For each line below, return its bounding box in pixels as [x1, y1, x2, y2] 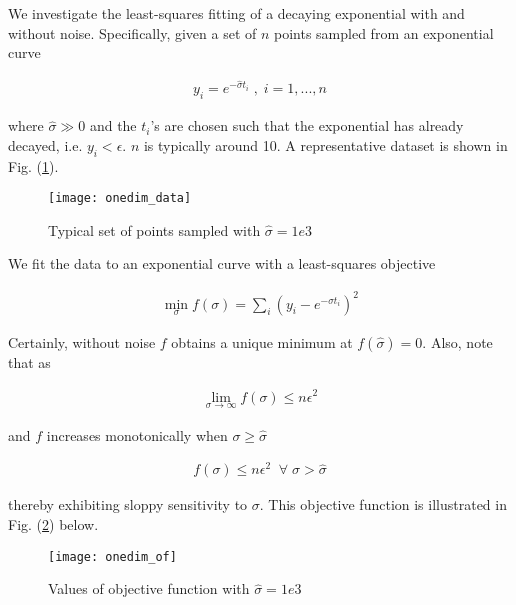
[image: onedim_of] [48, 549, 177, 564]
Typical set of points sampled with [48, 219, 261, 240]
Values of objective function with [48, 578, 250, 599]
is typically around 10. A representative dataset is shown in [143, 134, 508, 155]
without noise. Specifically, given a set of [8, 22, 257, 43]
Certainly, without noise [8, 331, 156, 352]
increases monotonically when [46, 424, 228, 445]
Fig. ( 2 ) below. [8, 514, 99, 535]
